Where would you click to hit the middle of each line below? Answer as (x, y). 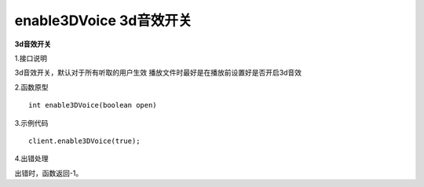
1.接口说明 (31, 58)
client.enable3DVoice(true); (84, 141)
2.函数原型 (31, 87)
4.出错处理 (31, 159)
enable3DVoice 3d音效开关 (103, 20)
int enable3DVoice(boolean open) (93, 105)
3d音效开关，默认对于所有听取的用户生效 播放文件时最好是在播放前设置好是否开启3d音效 (158, 73)
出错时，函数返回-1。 (49, 173)
